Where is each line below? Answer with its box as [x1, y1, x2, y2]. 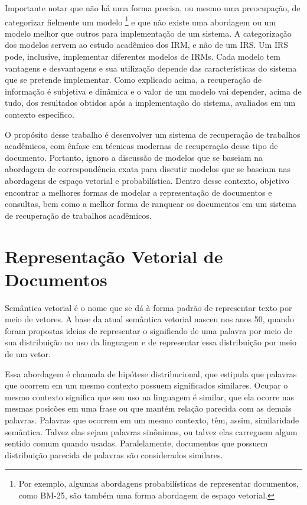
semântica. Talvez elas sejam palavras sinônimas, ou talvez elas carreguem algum [5, 425, 298, 438]
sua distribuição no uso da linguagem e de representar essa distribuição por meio [5, 336, 296, 348]
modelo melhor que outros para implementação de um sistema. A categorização [5, 27, 292, 39]
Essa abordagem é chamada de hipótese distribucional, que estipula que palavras [5, 367, 297, 380]
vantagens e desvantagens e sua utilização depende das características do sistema [5, 61, 297, 74]
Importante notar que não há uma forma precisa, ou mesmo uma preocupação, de [5, 2, 301, 14]
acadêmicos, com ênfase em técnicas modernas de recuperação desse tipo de [5, 140, 278, 152]
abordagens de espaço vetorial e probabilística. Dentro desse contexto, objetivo [5, 174, 289, 186]
